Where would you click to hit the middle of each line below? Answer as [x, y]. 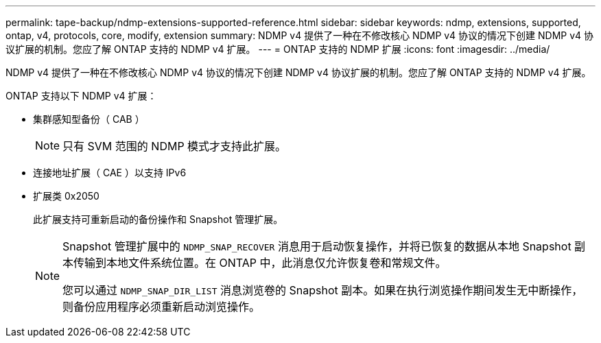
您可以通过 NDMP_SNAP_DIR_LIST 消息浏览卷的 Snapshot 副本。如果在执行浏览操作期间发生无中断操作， [323, 290]
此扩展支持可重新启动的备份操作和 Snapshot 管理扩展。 [158, 219]
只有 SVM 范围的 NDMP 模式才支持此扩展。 [175, 146]
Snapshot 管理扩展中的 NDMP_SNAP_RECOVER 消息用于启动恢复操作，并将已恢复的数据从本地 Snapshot [317, 246]
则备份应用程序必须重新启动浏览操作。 [162, 307]
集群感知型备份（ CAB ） [89, 119]
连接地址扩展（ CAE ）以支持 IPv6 [110, 173]
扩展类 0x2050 [66, 196]
